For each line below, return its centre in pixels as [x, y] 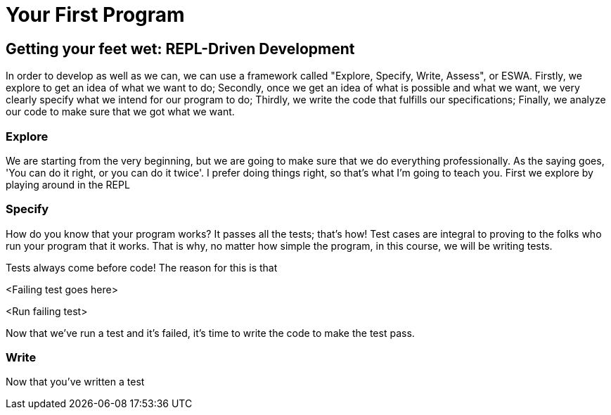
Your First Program [95, 15]
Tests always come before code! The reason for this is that [142, 267]
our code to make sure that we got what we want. [120, 112]
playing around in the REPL [68, 184]
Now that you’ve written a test [75, 382]
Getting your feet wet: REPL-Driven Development [180, 49]
